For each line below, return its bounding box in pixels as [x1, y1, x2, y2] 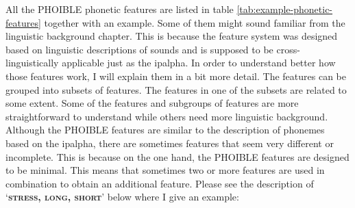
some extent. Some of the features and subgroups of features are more [5, 96, 299, 110]
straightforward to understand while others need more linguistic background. [5, 109, 328, 123]
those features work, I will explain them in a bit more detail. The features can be [5, 68, 346, 83]
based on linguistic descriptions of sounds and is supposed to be [5, 42, 273, 56]
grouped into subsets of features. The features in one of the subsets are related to [5, 82, 347, 96]
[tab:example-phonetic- [236, 2, 333, 16]
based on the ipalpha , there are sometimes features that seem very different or [5, 135, 334, 150]
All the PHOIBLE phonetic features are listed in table [5, 2, 234, 16]
